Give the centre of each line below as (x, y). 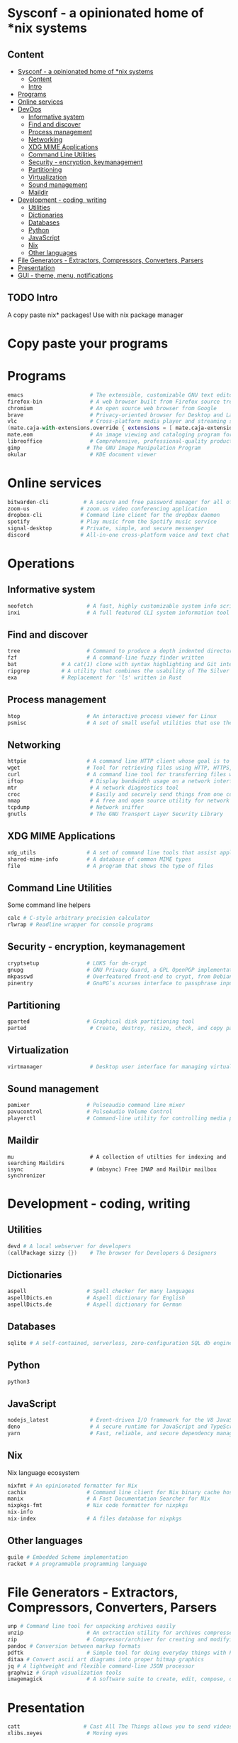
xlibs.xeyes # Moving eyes (68, 1733)
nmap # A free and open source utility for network (119, 801)
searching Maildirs (36, 1163)
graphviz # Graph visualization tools (64, 1673)
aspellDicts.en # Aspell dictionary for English (96, 1298)
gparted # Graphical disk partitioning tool (101, 1021)
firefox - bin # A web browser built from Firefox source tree (121, 402)
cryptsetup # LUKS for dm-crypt (77, 963)
